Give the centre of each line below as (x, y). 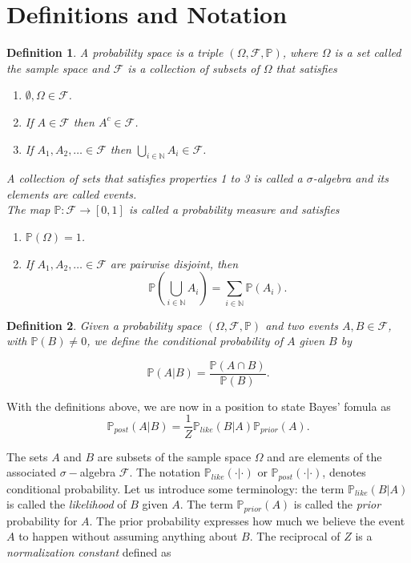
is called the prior (337, 504)
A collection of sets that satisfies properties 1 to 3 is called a (155, 178)
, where (300, 52)
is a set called (368, 52)
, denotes (344, 472)
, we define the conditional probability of (185, 341)
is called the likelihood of (66, 504)
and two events (302, 325)
